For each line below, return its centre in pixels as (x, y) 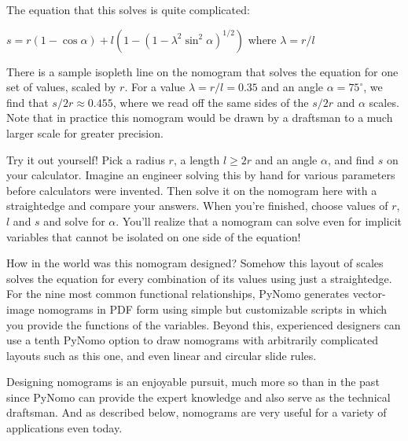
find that (28, 102)
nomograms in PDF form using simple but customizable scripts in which (213, 309)
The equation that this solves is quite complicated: (128, 9)
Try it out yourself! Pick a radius (86, 159)
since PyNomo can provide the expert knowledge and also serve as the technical (198, 397)
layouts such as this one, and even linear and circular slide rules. (162, 355)
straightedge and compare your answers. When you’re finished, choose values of (197, 206)
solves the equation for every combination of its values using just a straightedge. (199, 278)
